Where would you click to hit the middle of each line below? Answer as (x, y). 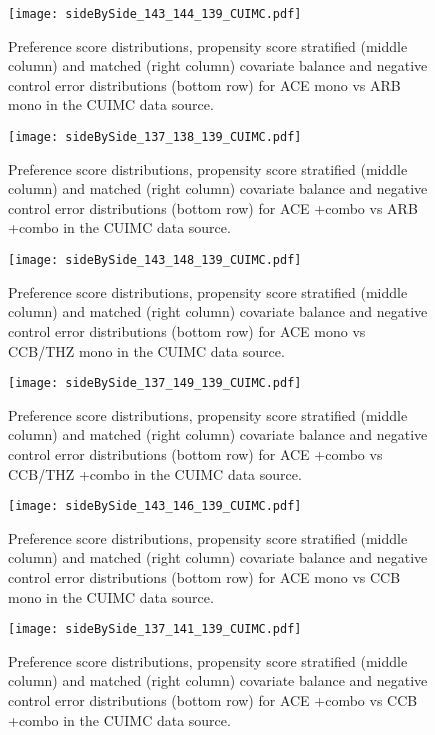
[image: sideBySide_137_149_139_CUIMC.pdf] (155, 383)
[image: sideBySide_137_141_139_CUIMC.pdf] (155, 629)
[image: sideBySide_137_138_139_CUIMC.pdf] (155, 137)
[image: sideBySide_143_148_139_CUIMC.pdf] (155, 260)
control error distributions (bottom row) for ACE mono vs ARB (204, 84)
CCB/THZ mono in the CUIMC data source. (146, 350)
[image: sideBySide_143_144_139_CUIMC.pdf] (155, 14)
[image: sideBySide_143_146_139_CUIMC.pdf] (155, 506)
